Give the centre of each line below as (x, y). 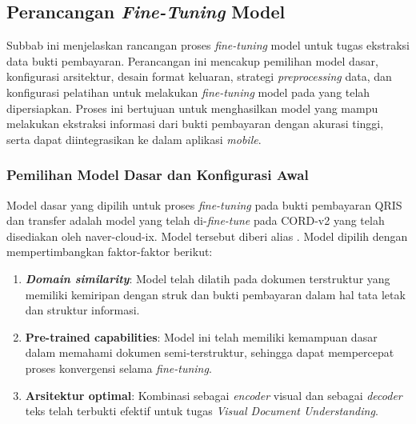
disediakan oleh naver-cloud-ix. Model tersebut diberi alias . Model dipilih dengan (207, 236)
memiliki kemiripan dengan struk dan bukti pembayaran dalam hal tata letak (215, 294)
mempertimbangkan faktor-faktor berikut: (110, 252)
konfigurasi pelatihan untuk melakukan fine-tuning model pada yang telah (188, 92)
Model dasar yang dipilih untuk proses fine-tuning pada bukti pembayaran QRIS (204, 204)
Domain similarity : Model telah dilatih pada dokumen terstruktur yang (208, 278)
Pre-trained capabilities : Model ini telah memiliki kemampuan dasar (201, 336)
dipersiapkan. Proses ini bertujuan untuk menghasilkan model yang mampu (192, 108)
